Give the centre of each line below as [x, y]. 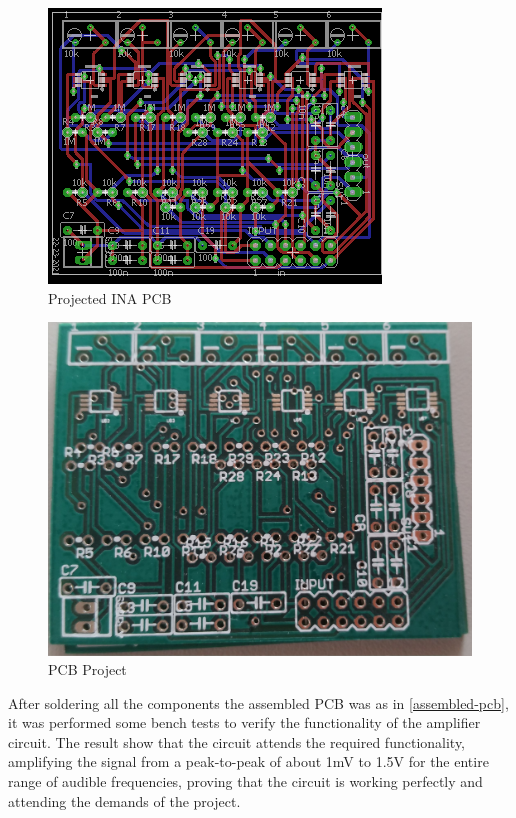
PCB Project [87, 669]
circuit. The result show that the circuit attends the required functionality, [237, 741]
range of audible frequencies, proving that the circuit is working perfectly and [245, 781]
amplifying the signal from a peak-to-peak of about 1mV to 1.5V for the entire [248, 761]
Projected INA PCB [110, 297]
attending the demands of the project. [124, 800]
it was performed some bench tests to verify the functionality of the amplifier [244, 722]
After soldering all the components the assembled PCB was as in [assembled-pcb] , [258, 702]
